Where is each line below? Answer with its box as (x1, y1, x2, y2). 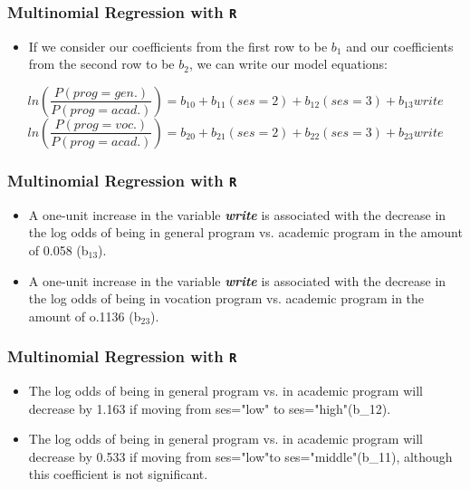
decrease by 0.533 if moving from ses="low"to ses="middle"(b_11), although (28, 446, 453, 465)
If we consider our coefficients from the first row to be (28, 36, 328, 55)
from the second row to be (28, 54, 175, 73)
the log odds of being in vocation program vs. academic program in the (28, 289, 425, 308)
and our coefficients (346, 36, 454, 55)
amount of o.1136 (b (28, 306, 141, 325)
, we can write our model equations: (188, 54, 388, 73)
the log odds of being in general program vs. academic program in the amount (28, 223, 463, 242)
